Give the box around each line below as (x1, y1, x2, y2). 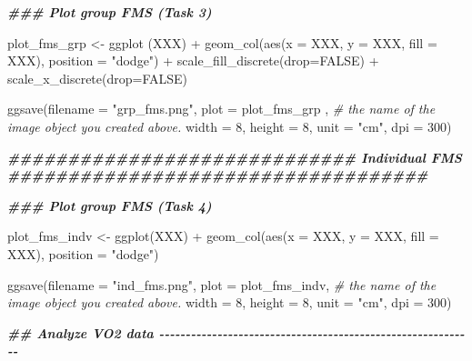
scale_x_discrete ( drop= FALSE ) (7, 68, 188, 87)
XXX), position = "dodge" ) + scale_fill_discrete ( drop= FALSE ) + (7, 51, 379, 70)
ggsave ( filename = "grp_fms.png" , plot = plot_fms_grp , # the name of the (7, 99, 436, 118)
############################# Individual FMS (7, 147, 462, 166)
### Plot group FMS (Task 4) (7, 196, 212, 215)
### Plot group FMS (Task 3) (7, 3, 212, 21)
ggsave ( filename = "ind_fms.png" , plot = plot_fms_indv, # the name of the (7, 275, 437, 294)
